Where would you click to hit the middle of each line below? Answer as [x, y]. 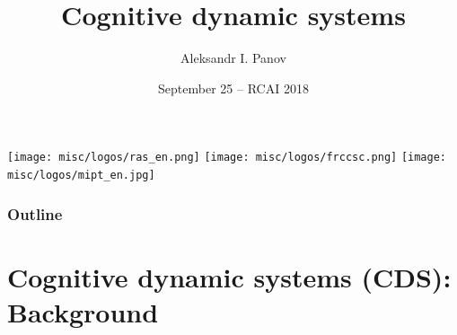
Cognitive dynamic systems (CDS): [229, 276]
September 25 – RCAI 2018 [233, 88]
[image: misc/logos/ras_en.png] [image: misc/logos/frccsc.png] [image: [227, 158]
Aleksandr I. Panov [233, 58]
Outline [35, 213]
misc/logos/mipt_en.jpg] [81, 175]
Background [83, 311]
